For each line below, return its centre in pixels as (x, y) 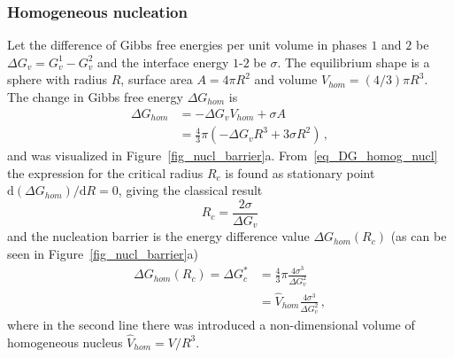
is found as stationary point (300, 172)
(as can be (419, 236)
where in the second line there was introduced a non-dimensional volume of (211, 324)
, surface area (157, 79)
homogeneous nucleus (65, 342)
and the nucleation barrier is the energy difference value (158, 236)
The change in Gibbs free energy (95, 97)
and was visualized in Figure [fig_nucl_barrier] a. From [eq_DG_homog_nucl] (223, 156)
